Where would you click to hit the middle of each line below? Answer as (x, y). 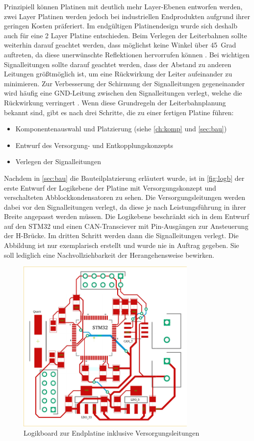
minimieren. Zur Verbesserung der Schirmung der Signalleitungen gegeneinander (124, 83)
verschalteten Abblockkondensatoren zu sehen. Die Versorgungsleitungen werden (125, 197)
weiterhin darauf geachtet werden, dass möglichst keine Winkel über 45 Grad (120, 45)
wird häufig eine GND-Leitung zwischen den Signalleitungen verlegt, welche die (123, 93)
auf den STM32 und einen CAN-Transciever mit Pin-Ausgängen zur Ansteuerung (126, 226)
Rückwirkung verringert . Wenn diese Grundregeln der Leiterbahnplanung (115, 102)
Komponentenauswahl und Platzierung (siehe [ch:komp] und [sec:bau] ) (121, 129)
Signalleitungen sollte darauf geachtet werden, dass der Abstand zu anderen (118, 64)
